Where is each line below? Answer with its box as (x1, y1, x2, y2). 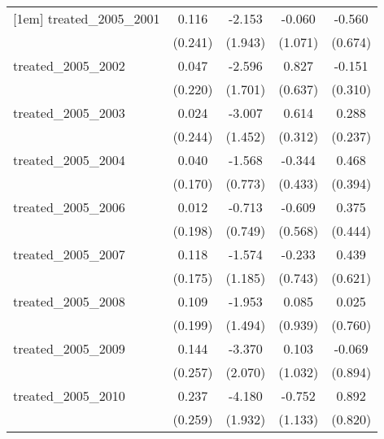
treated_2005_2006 (13, 198, 125, 216)
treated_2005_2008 (13, 292, 125, 311)
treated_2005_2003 (13, 103, 125, 122)
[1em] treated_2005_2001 (13, 9, 160, 28)
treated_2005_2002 (13, 56, 125, 75)
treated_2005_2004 (13, 150, 125, 169)
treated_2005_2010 (13, 386, 125, 405)
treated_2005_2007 (13, 245, 125, 263)
